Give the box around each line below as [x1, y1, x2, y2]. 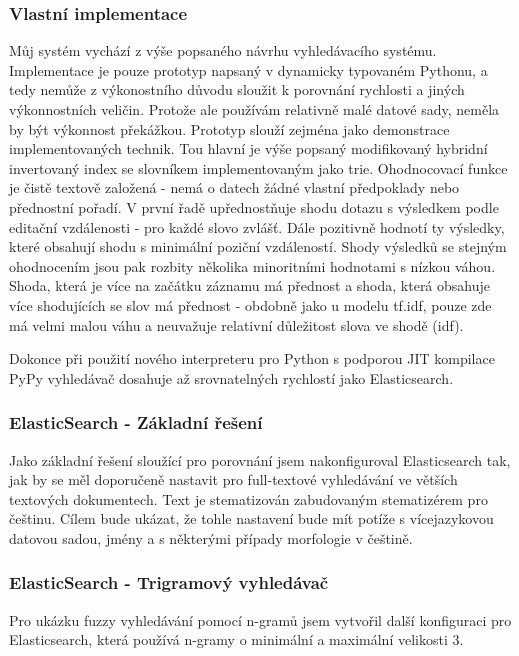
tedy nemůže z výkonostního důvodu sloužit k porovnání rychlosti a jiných [9, 79, 465, 100]
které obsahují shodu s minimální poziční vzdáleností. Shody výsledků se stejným [9, 236, 507, 257]
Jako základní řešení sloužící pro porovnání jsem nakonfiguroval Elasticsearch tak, [9, 449, 511, 470]
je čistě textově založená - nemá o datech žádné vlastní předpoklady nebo [9, 177, 460, 198]
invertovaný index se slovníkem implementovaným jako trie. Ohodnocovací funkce [9, 157, 508, 178]
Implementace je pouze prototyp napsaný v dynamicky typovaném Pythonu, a [9, 59, 488, 80]
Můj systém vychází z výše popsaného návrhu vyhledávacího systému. [9, 40, 437, 61]
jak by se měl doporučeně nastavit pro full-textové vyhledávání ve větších [9, 469, 458, 490]
